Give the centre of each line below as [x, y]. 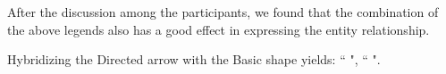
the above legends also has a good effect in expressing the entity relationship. [219, 29]
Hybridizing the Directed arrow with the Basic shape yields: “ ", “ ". [194, 59]
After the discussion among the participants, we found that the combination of [223, 12]
